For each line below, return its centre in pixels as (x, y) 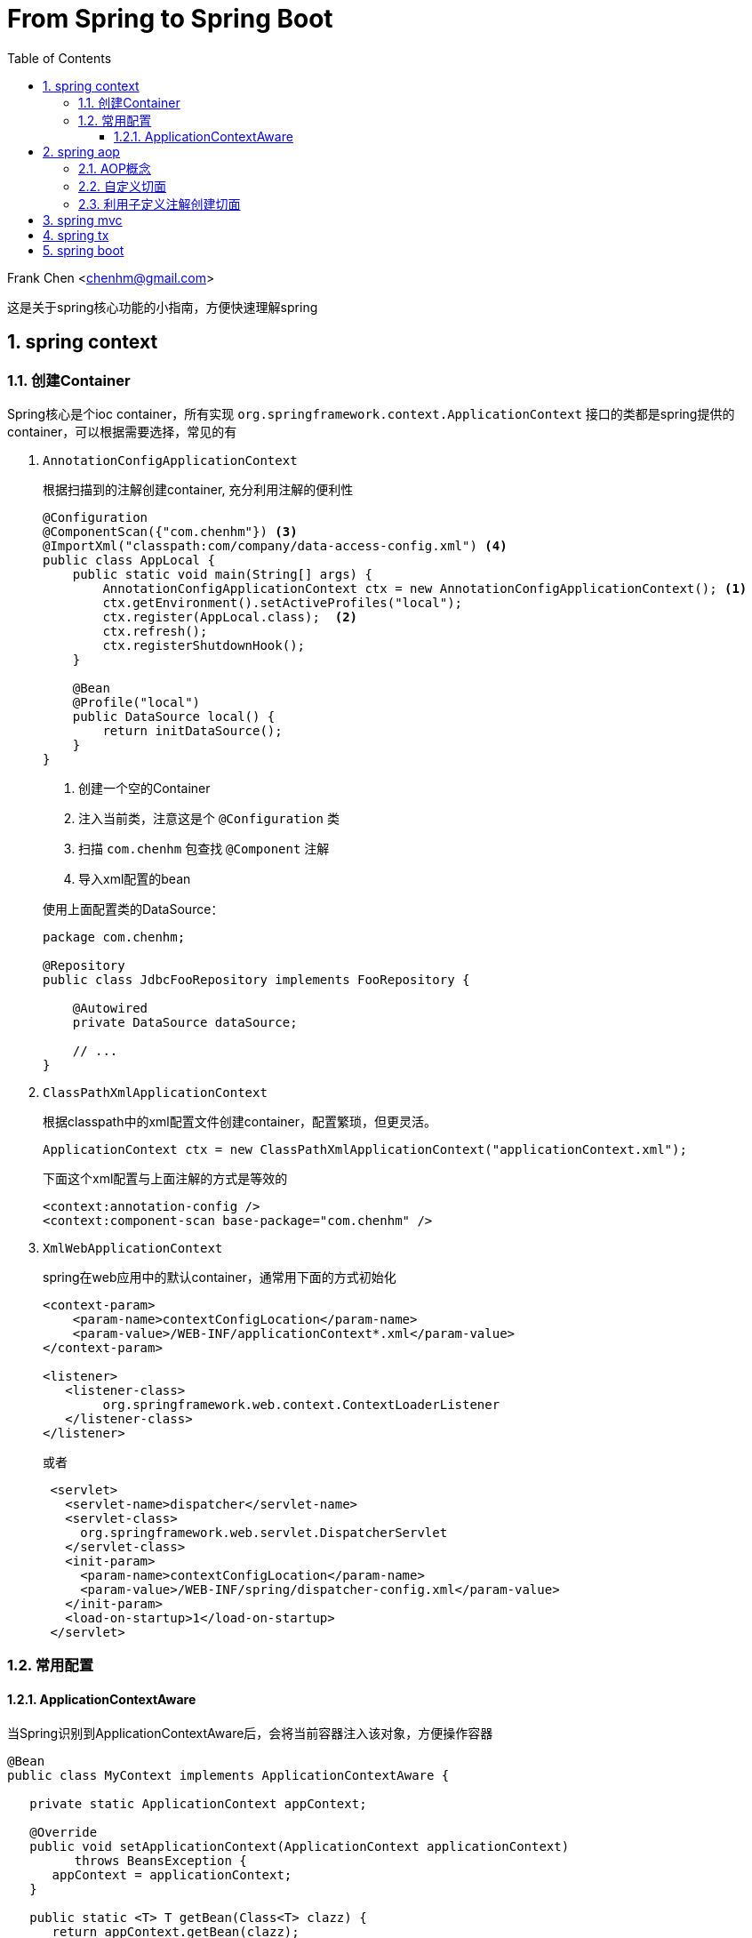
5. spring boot (84, 250)
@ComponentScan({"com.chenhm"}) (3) (170, 531)
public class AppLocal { (129, 560)
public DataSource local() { (174, 716)
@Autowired (110, 1008)
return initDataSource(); (192, 730)
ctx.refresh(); (155, 631)
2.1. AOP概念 (115, 168)
